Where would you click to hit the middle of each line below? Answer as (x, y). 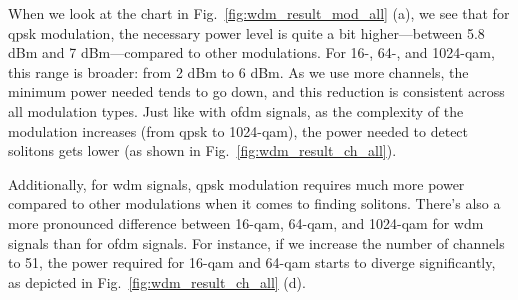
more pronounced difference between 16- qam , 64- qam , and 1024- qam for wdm (246, 222)
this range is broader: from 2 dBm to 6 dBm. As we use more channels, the (238, 71)
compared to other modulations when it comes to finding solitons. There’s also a (254, 203)
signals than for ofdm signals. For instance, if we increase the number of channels (256, 242)
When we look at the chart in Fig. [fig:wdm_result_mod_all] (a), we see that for (259, 13)
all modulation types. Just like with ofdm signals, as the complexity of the (236, 110)
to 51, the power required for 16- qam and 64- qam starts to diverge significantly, (252, 262)
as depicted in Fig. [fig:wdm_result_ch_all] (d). (157, 281)
